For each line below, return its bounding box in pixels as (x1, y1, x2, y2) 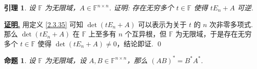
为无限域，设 (45, 55, 87, 65)
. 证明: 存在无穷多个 (109, 2, 174, 12)
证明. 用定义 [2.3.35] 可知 (4, 19, 84, 29)
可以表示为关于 (138, 19, 187, 29)
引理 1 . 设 (4, 2, 36, 12)
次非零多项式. (209, 19, 253, 29)
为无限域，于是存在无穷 (175, 29, 252, 39)
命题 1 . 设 (4, 55, 36, 65)
